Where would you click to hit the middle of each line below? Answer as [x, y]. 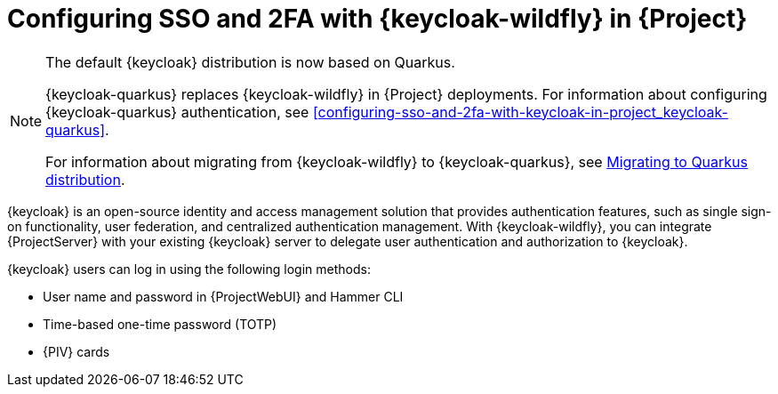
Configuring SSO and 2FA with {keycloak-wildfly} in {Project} [377, 19]
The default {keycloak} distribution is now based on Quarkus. [250, 62]
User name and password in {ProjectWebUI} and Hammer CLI [223, 296]
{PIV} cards [76, 351]
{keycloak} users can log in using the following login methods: [189, 269]
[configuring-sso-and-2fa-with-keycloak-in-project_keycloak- [520, 112]
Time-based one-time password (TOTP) [160, 324]
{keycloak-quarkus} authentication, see [177, 112]
